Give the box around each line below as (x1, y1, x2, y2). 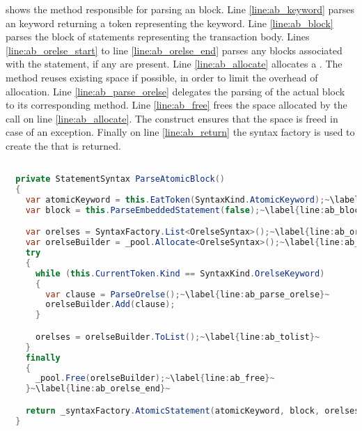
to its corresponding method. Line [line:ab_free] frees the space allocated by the (6, 97, 347, 112)
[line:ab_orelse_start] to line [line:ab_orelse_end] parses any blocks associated (6, 42, 343, 57)
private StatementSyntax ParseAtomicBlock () (15, 174, 226, 185)
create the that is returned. (6, 138, 121, 152)
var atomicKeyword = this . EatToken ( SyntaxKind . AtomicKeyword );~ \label (25, 194, 360, 205)
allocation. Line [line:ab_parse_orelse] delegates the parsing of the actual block (6, 84, 345, 98)
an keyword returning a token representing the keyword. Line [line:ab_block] (6, 15, 333, 30)
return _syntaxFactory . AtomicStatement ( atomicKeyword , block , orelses (25, 405, 360, 416)
